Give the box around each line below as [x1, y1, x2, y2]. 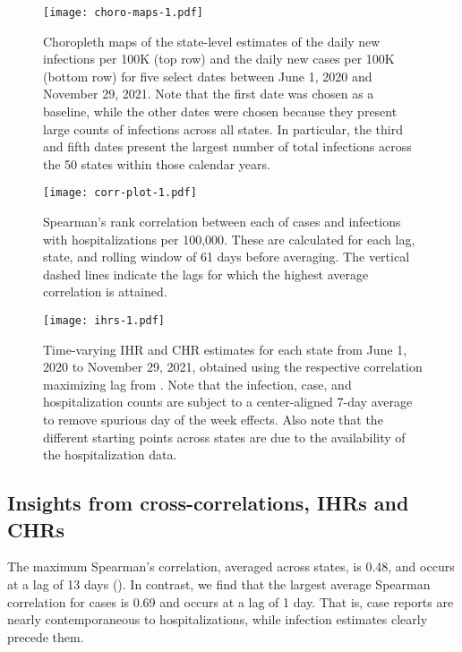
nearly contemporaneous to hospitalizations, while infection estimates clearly [7, 610, 428, 629]
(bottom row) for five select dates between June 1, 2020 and [43, 66, 372, 85]
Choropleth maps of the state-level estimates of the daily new [43, 31, 381, 50]
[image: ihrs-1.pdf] [43, 314, 166, 328]
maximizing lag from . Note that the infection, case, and [43, 374, 352, 393]
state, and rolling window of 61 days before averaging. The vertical [43, 247, 410, 266]
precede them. [7, 627, 84, 646]
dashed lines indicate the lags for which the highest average [43, 264, 369, 283]
